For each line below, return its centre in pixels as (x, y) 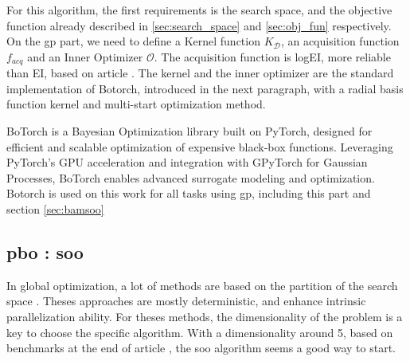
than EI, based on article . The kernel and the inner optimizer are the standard (200, 73)
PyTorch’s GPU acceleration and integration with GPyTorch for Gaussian (187, 162)
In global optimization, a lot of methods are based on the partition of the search (202, 285)
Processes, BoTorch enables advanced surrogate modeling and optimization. (191, 177)
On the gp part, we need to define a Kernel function (133, 41)
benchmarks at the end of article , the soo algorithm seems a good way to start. (201, 348)
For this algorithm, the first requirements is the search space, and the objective (199, 10)
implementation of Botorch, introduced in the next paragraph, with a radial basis (205, 88)
